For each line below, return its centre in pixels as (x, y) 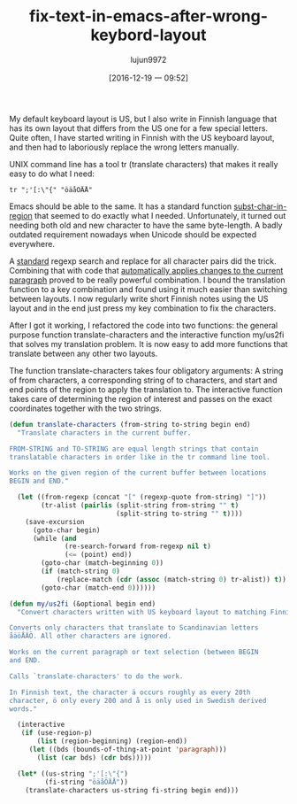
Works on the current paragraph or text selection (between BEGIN (134, 653)
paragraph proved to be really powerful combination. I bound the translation (147, 280)
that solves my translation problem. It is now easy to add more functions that (148, 344)
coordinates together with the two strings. (85, 408)
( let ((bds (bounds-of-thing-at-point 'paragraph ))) (128, 750)
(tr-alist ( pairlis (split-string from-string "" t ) (140, 506)
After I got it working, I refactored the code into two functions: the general (144, 325)
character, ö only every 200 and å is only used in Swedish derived (138, 700)
